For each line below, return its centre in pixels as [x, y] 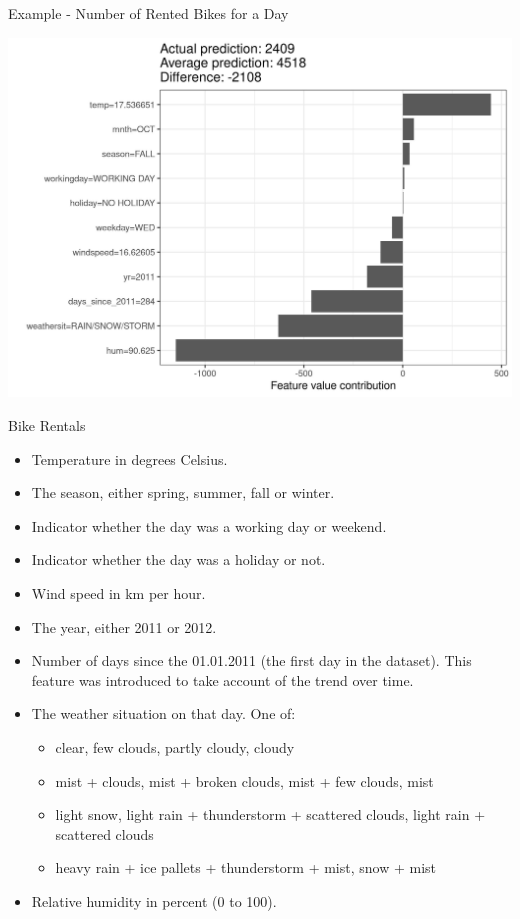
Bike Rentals [47, 424]
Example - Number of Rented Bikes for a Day [148, 13]
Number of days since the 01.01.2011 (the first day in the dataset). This [251, 660]
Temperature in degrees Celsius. [129, 458]
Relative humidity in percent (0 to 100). [154, 900]
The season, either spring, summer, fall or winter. [183, 492]
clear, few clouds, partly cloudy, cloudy [175, 746]
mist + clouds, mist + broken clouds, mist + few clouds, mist [244, 780]
